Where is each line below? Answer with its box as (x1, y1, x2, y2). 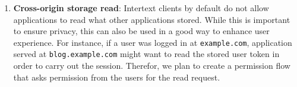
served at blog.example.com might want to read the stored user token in (13, 48, 280, 60)
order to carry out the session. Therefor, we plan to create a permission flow (13, 59, 290, 72)
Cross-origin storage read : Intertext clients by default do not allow (13, 2, 269, 14)
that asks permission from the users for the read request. (13, 71, 220, 83)
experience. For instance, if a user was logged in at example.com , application (13, 36, 292, 48)
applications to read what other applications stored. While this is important (13, 13, 290, 25)
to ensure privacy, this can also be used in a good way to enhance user (13, 25, 270, 37)
